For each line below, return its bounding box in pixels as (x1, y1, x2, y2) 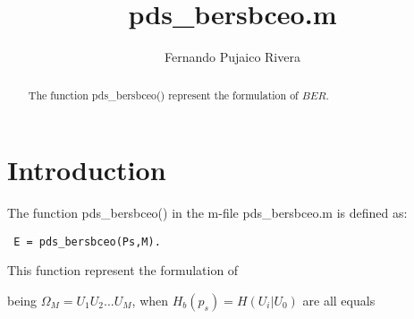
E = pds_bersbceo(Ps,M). (13, 235, 161, 248)
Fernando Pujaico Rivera (165, 47, 300, 66)
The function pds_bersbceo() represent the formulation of (28, 87, 299, 102)
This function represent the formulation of (7, 261, 239, 280)
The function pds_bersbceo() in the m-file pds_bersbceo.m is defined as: (7, 203, 408, 222)
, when (131, 290, 169, 309)
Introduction (7, 151, 166, 188)
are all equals (302, 290, 376, 309)
